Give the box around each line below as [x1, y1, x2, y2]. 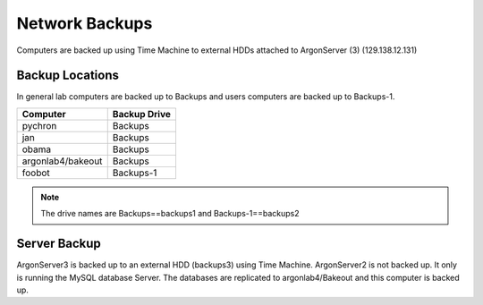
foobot [21, 166, 50, 179]
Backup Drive [112, 107, 172, 120]
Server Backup [16, 236, 102, 251]
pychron [21, 119, 57, 131]
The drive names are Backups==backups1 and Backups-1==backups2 [40, 208, 300, 219]
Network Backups [16, 13, 153, 33]
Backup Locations [16, 68, 120, 83]
